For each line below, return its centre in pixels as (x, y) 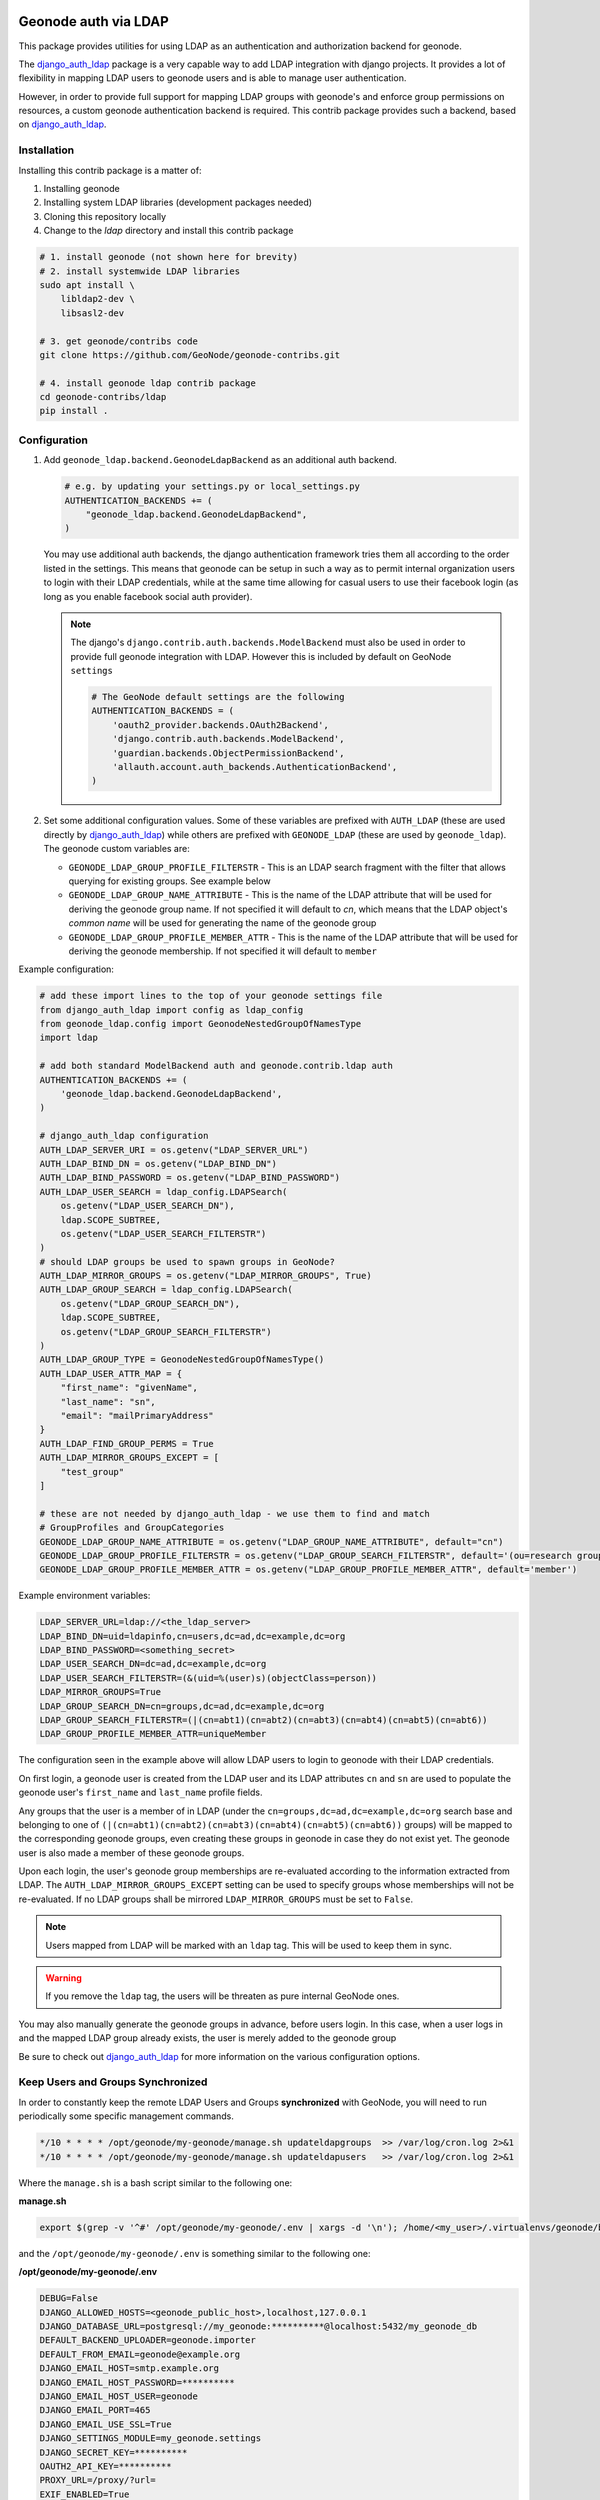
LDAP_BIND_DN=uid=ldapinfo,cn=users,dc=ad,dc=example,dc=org (192, 1636)
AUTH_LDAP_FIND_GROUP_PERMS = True (126, 1443)
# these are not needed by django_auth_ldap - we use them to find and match (234, 1513)
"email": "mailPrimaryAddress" (137, 1415)
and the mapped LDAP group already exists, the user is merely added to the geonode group (207, 2038)
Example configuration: (66, 969)
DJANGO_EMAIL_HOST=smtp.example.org (129, 2368)
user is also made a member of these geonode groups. (131, 1852)
